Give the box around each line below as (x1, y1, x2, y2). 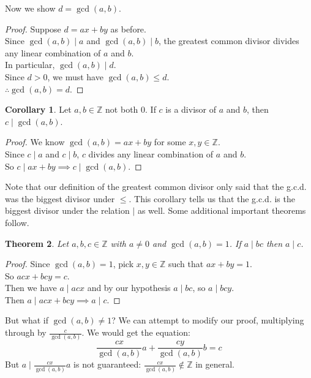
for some (154, 135, 186, 148)
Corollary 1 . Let (5, 103, 72, 116)
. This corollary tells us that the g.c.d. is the (129, 192, 295, 205)
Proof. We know (5, 135, 65, 148)
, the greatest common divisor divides (158, 34, 299, 47)
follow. (5, 216, 29, 229)
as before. (110, 22, 146, 35)
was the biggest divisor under (5, 192, 115, 205)
